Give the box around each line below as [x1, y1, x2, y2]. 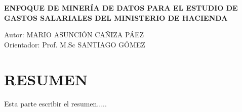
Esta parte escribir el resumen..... [4, 98, 107, 108]
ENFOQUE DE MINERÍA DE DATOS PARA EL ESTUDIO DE [4, 3, 238, 13]
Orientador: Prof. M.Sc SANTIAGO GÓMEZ [4, 39, 145, 49]
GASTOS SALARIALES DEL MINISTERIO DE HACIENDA [4, 12, 228, 23]
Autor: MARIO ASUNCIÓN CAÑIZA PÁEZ [4, 29, 144, 40]
